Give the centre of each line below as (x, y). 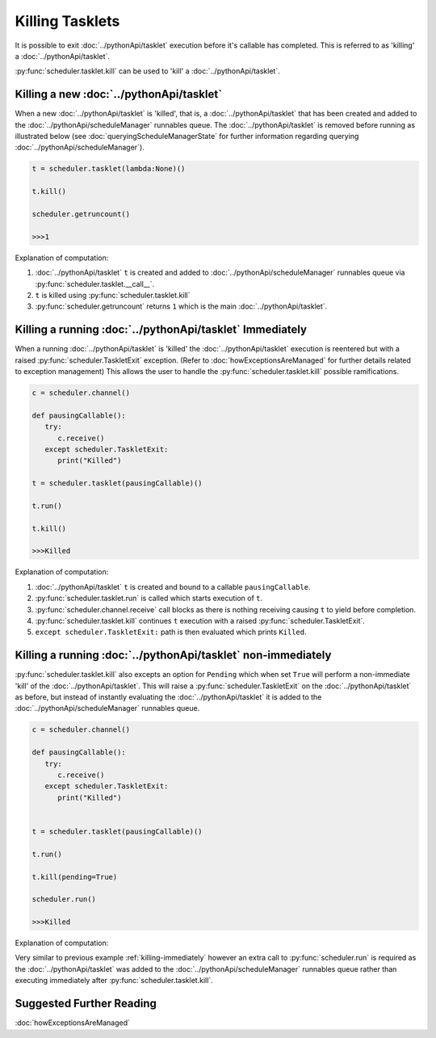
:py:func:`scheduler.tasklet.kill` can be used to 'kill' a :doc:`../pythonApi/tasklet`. (147, 71)
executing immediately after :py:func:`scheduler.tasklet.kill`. (114, 981)
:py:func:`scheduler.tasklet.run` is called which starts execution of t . (149, 599)
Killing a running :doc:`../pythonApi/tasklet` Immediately (161, 330)
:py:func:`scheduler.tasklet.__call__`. (95, 284)
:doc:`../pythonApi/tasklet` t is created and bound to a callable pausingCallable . (173, 586)
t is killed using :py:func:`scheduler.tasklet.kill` (113, 295)
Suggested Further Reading (86, 1004)
